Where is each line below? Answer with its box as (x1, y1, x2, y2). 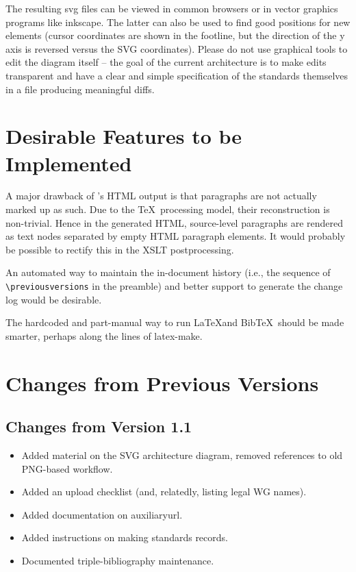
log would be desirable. (5, 292, 102, 306)
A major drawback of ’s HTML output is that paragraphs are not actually (5, 188, 317, 203)
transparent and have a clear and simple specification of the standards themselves (5, 68, 348, 82)
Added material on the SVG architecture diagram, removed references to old (21, 448, 343, 462)
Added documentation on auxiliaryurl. (21, 507, 183, 521)
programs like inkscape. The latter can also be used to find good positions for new (5, 14, 351, 29)
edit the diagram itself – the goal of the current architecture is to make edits (5, 55, 327, 69)
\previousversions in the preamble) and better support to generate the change (5, 279, 343, 293)
